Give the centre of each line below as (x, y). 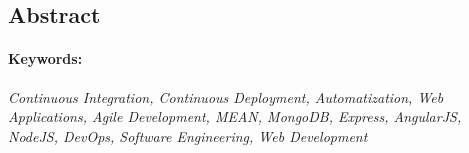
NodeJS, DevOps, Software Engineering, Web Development (188, 135)
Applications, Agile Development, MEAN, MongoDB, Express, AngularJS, (235, 116)
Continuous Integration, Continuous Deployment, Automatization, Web (226, 96)
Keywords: (45, 58)
